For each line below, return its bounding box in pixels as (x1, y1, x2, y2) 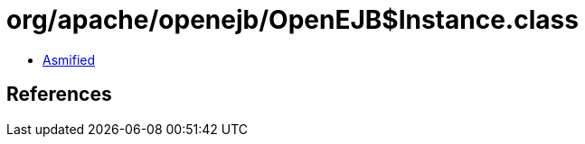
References (6, 83, 112, 106)
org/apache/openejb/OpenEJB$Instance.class (6, 4, 579, 35)
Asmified (42, 51, 96, 67)
